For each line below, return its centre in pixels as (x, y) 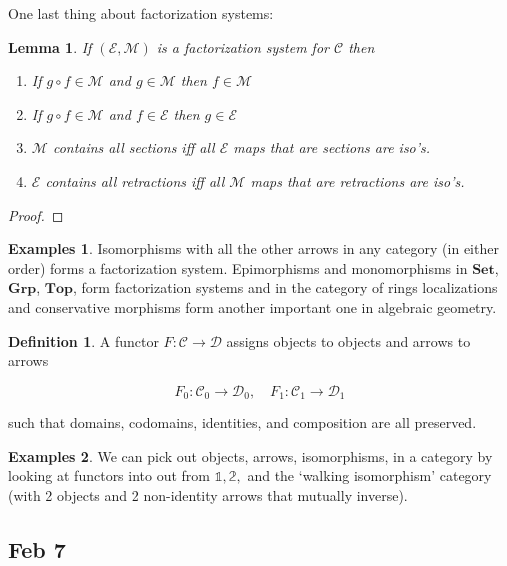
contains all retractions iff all (135, 180)
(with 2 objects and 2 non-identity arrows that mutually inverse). (208, 494)
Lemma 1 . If (50, 46)
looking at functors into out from (109, 475)
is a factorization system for (242, 46)
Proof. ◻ (36, 214)
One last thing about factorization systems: (141, 13)
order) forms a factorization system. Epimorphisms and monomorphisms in (238, 267)
